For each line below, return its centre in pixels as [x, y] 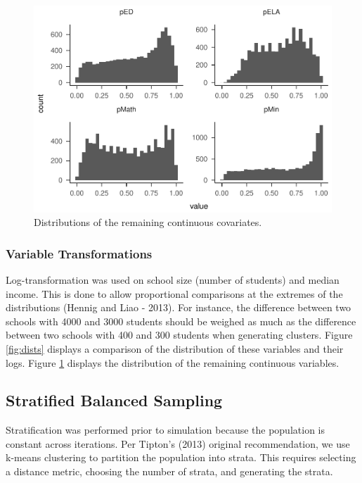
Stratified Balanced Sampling [114, 400]
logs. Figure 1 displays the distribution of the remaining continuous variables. [173, 362]
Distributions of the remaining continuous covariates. [148, 222]
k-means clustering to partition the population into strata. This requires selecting [181, 457]
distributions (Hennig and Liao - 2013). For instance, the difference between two [179, 307]
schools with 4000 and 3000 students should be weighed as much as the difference [181, 321]
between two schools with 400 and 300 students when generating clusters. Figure [179, 335]
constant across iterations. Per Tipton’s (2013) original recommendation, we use [178, 443]
